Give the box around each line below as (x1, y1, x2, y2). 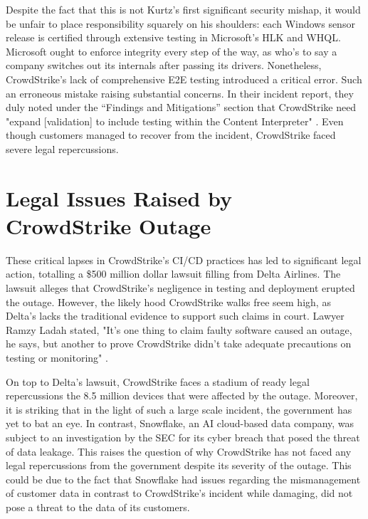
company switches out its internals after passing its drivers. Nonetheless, (6, 58, 322, 73)
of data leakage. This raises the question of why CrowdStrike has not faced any (6, 444, 352, 458)
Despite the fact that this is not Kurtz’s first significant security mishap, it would (6, 2, 361, 16)
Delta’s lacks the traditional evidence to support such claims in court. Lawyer (6, 308, 345, 323)
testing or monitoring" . (6, 350, 108, 365)
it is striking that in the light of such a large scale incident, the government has (6, 402, 352, 416)
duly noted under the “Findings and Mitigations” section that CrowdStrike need (6, 100, 357, 115)
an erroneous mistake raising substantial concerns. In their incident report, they (6, 85, 354, 100)
